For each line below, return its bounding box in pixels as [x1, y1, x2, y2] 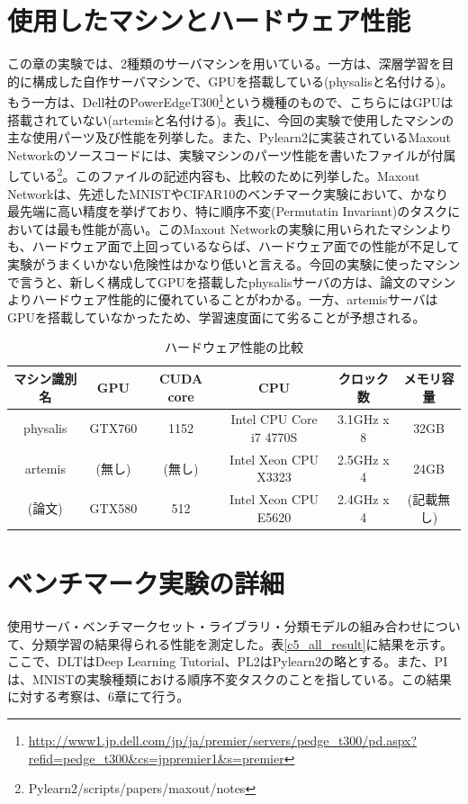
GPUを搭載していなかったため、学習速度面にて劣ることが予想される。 [7, 307, 426, 326]
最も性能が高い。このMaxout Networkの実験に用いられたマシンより [57, 219, 453, 238]
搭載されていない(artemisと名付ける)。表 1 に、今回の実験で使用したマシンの [7, 110, 454, 129]
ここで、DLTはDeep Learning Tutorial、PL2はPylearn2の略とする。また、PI [7, 652, 448, 671]
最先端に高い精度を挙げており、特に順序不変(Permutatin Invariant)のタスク [7, 202, 448, 221]
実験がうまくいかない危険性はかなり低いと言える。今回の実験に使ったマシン [7, 254, 461, 273]
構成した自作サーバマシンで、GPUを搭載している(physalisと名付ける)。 [31, 71, 454, 90]
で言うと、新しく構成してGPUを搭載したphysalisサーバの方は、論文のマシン [7, 272, 456, 291]
